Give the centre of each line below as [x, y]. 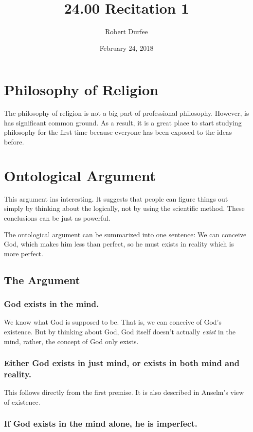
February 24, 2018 [126, 48]
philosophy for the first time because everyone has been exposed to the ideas [118, 132]
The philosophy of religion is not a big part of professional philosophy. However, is [126, 113]
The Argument [42, 279]
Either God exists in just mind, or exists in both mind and [122, 363]
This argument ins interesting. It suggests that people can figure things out [116, 198]
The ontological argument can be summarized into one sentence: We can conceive [125, 234]
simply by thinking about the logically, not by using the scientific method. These [124, 208]
